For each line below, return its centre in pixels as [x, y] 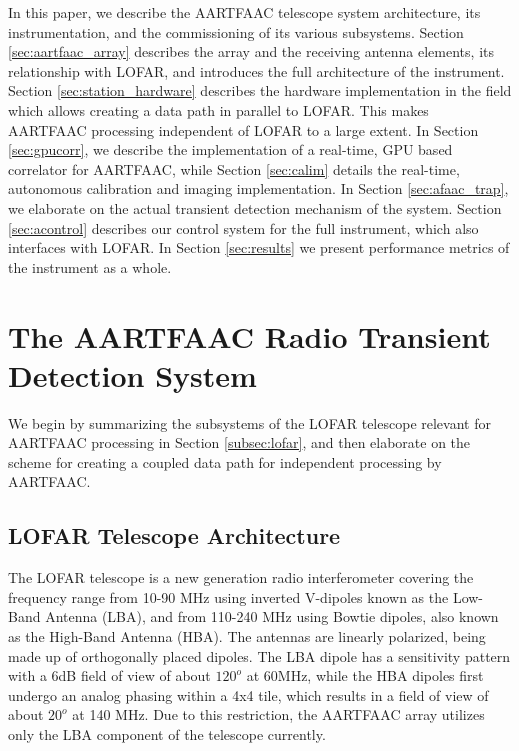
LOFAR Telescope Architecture [174, 535]
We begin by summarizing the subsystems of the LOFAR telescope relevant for [249, 422]
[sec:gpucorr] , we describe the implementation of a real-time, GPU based [230, 149]
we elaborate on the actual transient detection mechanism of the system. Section [255, 207]
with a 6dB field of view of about [109, 675]
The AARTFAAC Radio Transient [249, 335]
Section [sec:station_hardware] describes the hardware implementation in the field [260, 90]
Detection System [132, 374]
